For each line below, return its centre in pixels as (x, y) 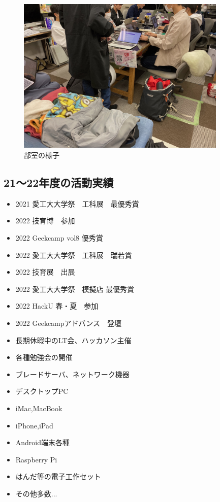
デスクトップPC (42, 391)
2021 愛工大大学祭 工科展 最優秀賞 (77, 203)
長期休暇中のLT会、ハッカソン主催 (73, 340)
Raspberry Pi (36, 459)
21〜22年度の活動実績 (59, 182)
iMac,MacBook (39, 408)
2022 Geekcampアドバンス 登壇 (68, 323)
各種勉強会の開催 (44, 357)
